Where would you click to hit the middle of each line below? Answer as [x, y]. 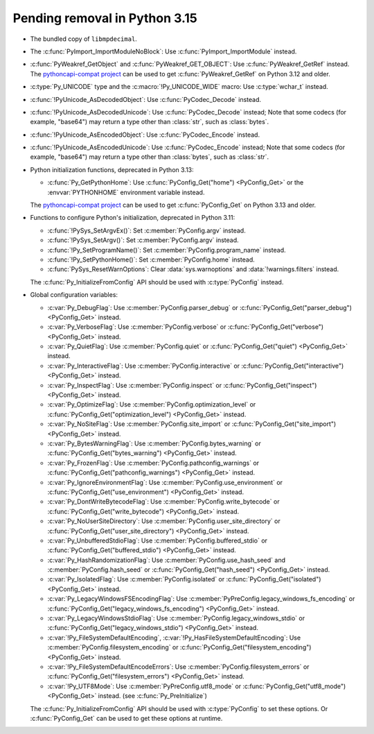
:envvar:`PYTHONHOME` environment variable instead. [126, 192]
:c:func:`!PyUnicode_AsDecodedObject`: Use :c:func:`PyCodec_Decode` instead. [146, 99]
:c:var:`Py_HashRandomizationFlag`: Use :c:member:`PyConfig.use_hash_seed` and [166, 560]
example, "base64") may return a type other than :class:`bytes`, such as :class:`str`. [150, 157]
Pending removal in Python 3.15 [105, 18]
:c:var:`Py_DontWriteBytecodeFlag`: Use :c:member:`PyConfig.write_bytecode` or [163, 502]
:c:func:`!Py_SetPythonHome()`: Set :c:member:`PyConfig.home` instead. [151, 259]
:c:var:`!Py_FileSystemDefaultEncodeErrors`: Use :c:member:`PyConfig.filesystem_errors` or [178, 667]
